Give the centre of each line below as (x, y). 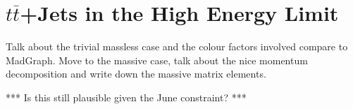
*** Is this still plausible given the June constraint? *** (126, 97)
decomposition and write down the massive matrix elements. (136, 74)
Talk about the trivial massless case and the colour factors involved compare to (177, 46)
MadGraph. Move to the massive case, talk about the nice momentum (157, 60)
